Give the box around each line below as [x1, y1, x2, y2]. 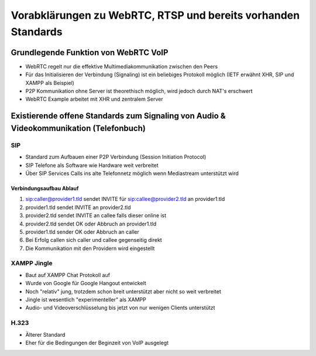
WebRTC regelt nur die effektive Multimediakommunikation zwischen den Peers [25, 63, 218, 70]
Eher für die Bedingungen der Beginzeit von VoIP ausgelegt [25, 339, 169, 346]
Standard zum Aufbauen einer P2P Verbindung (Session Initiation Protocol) [25, 153, 207, 160]
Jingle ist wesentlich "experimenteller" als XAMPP [25, 296, 146, 303]
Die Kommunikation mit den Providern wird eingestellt [25, 245, 155, 252]
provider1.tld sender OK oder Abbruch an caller [25, 228, 140, 235]
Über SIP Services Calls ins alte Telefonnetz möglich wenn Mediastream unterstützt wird [25, 170, 239, 177]
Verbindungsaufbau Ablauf [11, 184, 79, 191]
